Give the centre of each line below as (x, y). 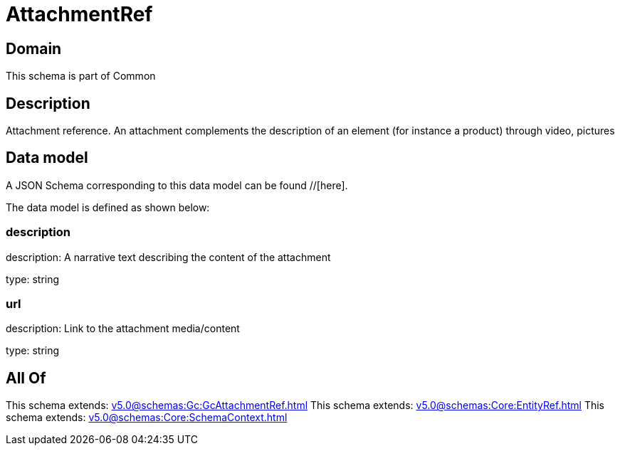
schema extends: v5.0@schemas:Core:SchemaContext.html (147, 418)
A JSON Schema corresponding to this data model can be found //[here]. (177, 185)
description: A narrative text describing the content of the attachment (168, 257)
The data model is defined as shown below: (108, 207)
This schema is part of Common (81, 76)
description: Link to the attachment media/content (123, 329)
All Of (26, 378)
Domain (34, 48)
